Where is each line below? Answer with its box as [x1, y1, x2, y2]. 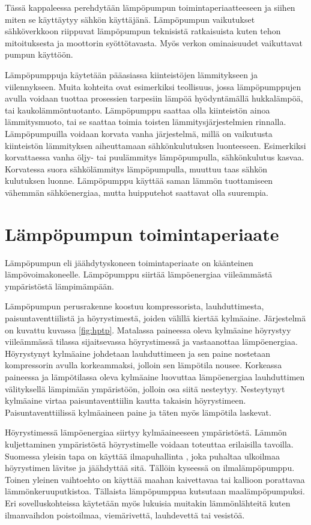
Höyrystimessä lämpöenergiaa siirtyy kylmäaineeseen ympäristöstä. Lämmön [5, 426, 287, 439]
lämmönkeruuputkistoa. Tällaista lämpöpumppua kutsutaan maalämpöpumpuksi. [5, 485, 305, 497]
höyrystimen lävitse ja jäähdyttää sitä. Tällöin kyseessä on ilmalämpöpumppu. [5, 461, 295, 474]
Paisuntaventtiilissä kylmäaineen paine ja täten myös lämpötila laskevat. [5, 405, 271, 418]
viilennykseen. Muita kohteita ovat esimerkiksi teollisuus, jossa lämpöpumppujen [5, 80, 301, 93]
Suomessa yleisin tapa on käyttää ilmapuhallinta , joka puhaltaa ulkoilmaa [5, 449, 280, 462]
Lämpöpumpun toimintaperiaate [5, 221, 279, 246]
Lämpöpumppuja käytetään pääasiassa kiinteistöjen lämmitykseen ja [5, 68, 258, 80]
